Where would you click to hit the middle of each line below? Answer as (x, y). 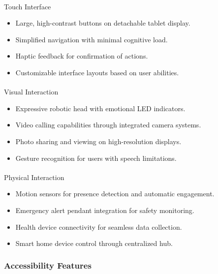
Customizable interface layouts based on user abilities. (97, 72)
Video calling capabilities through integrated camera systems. (108, 125)
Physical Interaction (34, 177)
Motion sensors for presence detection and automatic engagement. (115, 194)
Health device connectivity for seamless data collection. (99, 227)
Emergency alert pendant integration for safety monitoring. (105, 210)
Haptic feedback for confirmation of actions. (82, 56)
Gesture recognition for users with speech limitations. (96, 158)
